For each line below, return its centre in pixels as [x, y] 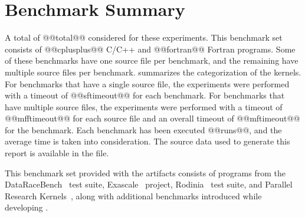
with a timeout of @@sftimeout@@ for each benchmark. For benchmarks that [145, 95]
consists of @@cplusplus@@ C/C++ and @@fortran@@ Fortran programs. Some [150, 49]
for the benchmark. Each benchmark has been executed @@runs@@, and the [143, 129]
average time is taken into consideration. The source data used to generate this [147, 141]
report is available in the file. [57, 153]
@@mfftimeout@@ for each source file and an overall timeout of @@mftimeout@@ [152, 118]
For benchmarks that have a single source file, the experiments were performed [147, 83]
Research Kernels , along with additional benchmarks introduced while [133, 195]
